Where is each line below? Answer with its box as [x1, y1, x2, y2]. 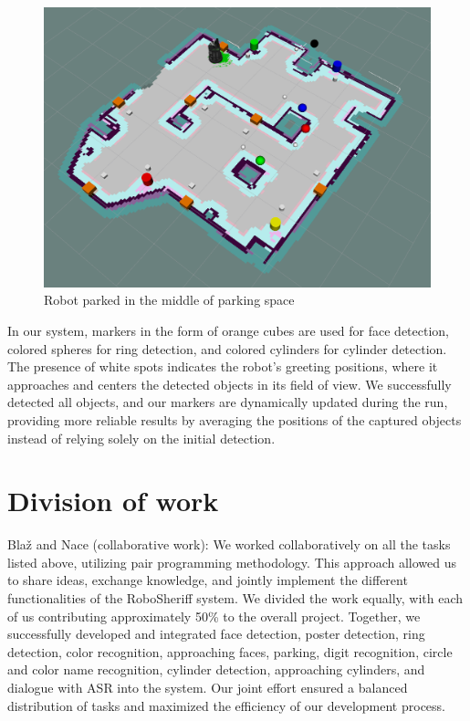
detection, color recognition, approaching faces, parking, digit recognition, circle [7, 642, 453, 661]
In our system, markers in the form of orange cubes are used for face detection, [7, 321, 450, 340]
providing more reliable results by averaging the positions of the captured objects [7, 410, 462, 429]
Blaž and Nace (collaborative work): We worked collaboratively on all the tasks [7, 535, 451, 554]
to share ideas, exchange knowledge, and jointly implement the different [7, 570, 408, 590]
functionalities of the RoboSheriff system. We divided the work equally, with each [7, 589, 464, 608]
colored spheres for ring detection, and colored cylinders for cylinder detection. [7, 339, 447, 358]
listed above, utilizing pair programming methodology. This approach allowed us [7, 552, 456, 571]
